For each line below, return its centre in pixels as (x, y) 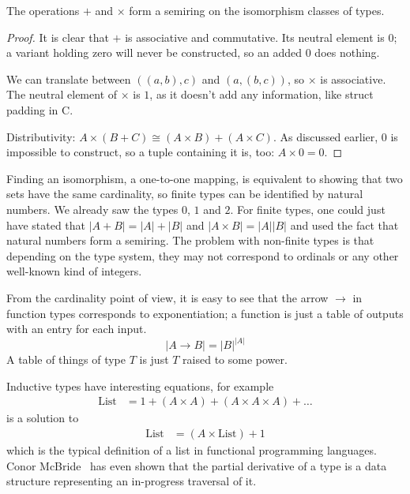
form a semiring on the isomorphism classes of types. (257, 10)
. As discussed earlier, (325, 136)
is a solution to (43, 418)
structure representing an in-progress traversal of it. (132, 481)
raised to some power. (235, 359)
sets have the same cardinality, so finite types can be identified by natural (185, 194)
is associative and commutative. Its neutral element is (255, 37)
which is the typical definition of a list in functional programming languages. (192, 449)
